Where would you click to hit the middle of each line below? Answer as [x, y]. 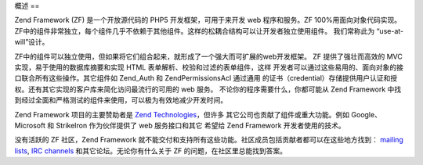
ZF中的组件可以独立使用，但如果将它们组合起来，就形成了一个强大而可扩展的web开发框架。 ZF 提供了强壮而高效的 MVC [208, 56]
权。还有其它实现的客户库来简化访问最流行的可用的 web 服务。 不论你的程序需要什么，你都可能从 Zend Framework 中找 [208, 89]
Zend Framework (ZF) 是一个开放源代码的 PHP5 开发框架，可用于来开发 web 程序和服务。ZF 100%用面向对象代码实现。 [208, 20]
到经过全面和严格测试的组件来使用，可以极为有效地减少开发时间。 [121, 100]
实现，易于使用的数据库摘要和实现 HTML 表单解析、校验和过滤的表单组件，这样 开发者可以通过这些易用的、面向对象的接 [209, 67]
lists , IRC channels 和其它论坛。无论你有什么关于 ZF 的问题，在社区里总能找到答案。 [151, 151]
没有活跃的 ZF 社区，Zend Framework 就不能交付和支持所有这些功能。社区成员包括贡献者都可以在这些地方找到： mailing [209, 140]
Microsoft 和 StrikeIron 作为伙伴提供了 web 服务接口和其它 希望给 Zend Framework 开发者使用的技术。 [180, 125]
